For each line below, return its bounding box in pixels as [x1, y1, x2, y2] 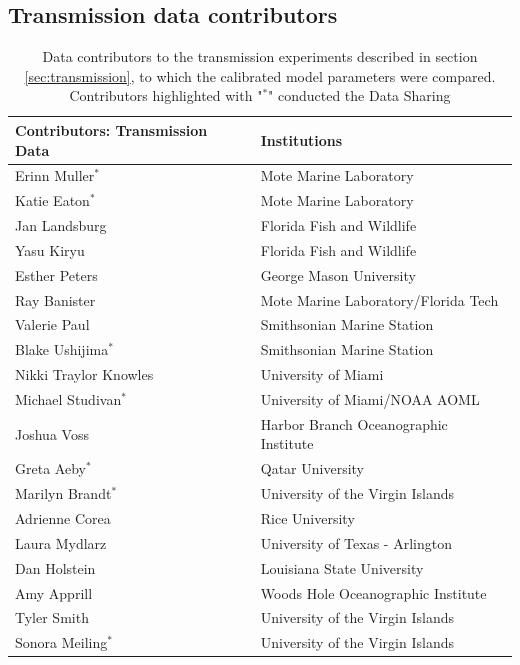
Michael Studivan [15, 389, 122, 410]
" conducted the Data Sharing [268, 85, 451, 106]
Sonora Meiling [15, 632, 108, 653]
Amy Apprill [15, 582, 93, 603]
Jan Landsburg [15, 215, 107, 236]
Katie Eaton [15, 190, 90, 211]
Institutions [260, 129, 343, 150]
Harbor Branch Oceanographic [260, 413, 448, 434]
